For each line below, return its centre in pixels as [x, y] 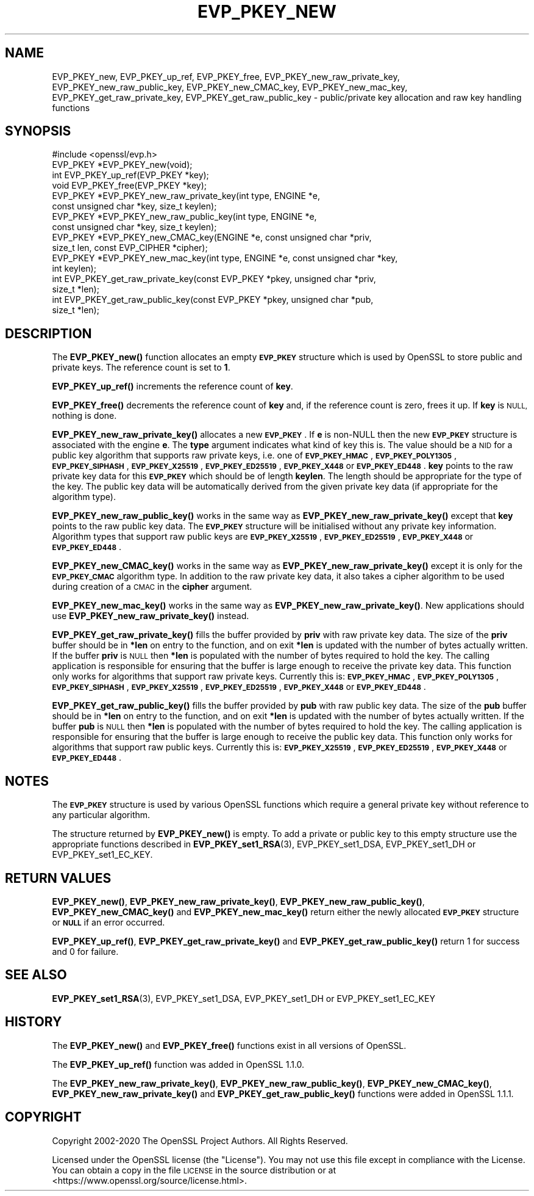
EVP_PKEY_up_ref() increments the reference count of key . [173, 386]
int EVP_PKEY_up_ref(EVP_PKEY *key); [130, 175]
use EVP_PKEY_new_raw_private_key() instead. [151, 616]
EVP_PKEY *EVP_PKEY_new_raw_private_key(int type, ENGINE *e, [186, 196]
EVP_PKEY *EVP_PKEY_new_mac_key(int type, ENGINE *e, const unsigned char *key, [225, 258]
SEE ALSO [36, 975]
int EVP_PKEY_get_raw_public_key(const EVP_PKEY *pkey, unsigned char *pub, [213, 300]
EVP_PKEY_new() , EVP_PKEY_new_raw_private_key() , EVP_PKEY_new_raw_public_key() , [238, 901]
